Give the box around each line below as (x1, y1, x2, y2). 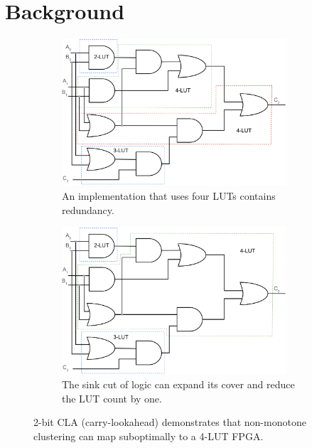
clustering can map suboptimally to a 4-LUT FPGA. (33, 429, 264, 443)
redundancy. (62, 202, 114, 217)
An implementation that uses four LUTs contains (62, 188, 276, 203)
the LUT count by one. (62, 390, 162, 405)
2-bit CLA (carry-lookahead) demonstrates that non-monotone (33, 415, 306, 430)
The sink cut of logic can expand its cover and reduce (62, 377, 295, 392)
